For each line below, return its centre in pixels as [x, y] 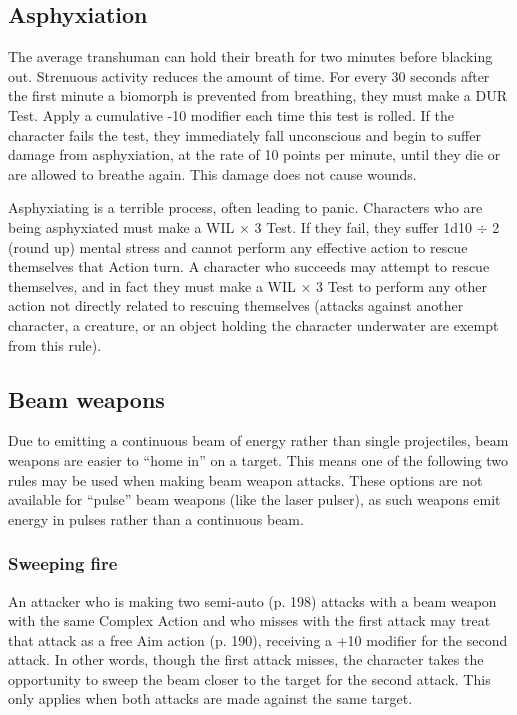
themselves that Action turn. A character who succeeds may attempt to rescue [249, 266]
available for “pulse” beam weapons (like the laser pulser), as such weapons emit [254, 499]
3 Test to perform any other [401, 285]
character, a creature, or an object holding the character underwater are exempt [253, 324]
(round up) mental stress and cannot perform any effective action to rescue [238, 246]
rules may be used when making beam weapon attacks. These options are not [245, 479]
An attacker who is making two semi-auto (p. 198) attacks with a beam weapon [252, 600]
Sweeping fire [63, 563]
